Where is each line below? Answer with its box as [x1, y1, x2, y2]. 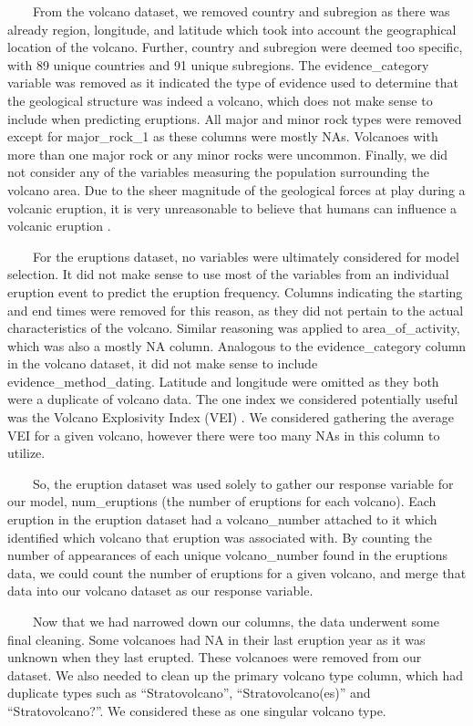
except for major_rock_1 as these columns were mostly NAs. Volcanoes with [7, 127, 438, 146]
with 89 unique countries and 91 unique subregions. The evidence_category [7, 55, 429, 74]
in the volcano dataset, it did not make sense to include [7, 354, 318, 373]
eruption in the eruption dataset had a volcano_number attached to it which [7, 510, 437, 529]
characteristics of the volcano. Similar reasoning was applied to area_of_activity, [7, 318, 460, 337]
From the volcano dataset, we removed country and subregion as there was [32, 2, 450, 20]
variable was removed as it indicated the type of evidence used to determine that [7, 73, 458, 92]
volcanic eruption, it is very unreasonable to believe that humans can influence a [7, 198, 458, 217]
